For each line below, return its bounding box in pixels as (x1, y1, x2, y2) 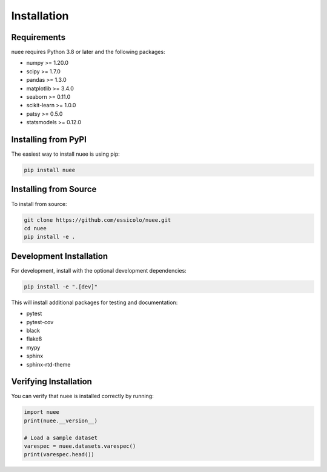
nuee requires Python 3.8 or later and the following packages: (11, 48, 166, 56)
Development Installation (11, 251, 108, 261)
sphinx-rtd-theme (26, 361, 71, 368)
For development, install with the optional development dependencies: (11, 267, 187, 274)
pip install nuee (24, 167, 76, 174)
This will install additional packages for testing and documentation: (11, 299, 178, 306)
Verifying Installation (11, 376, 92, 387)
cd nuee (24, 225, 47, 231)
